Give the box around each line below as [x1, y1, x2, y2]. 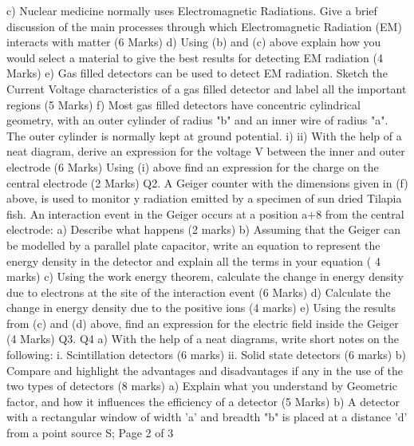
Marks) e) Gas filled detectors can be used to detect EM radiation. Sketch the [6, 65, 388, 81]
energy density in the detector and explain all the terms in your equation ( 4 [6, 252, 380, 269]
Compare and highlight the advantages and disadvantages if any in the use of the [6, 361, 403, 378]
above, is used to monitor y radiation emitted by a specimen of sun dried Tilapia [6, 190, 402, 207]
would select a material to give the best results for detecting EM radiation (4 [6, 49, 383, 65]
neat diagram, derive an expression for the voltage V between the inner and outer [6, 143, 405, 160]
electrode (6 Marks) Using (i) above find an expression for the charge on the [6, 158, 379, 175]
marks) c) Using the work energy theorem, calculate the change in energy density [6, 268, 404, 285]
